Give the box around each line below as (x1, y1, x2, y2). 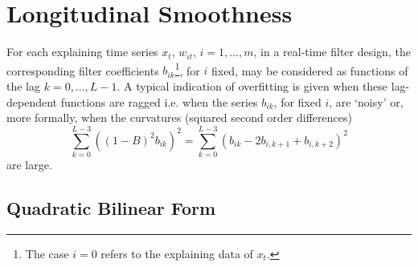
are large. (6, 156, 52, 172)
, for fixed (273, 93, 322, 110)
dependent (6, 93, 58, 110)
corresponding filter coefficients (6, 62, 159, 79)
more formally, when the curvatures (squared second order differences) (6, 109, 352, 126)
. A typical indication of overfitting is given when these (117, 77, 388, 94)
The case (25, 245, 69, 261)
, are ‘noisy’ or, (329, 93, 404, 110)
